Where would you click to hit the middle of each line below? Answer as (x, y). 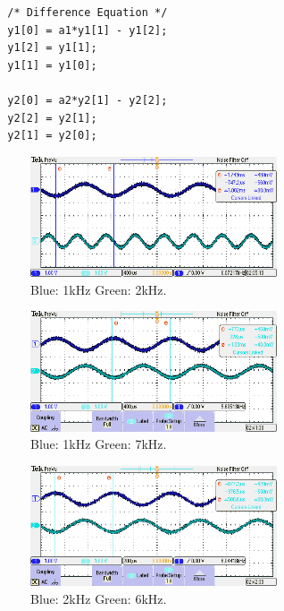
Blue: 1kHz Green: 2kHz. (99, 289)
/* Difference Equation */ (88, 13)
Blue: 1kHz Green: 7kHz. (99, 444)
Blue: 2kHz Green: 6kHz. (99, 598)
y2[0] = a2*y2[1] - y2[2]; (88, 100)
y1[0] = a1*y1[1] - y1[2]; (88, 30)
